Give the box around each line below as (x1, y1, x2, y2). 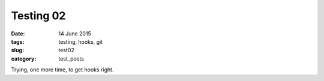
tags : (11, 38, 25, 45)
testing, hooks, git (58, 38, 103, 45)
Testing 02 (11, 9, 66, 22)
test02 (58, 47, 74, 54)
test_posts (58, 55, 84, 62)
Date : (11, 30, 25, 37)
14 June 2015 (58, 30, 91, 37)
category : (11, 55, 37, 62)
